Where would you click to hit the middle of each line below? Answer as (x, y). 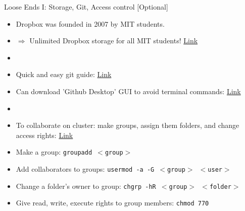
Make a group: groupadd (54, 152)
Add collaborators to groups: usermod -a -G (85, 169)
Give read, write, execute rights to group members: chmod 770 (112, 203)
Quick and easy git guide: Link (64, 74)
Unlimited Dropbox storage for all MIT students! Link (114, 41)
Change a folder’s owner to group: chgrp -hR (86, 186)
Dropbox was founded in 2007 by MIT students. (90, 23)
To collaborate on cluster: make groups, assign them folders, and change (128, 125)
